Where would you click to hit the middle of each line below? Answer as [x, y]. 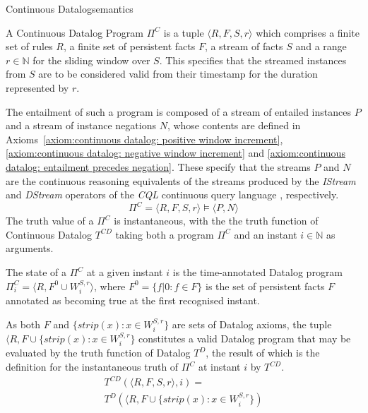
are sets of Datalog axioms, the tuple [252, 324]
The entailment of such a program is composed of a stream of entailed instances [178, 111]
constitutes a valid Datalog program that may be [245, 339]
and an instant [266, 234]
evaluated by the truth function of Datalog [98, 353]
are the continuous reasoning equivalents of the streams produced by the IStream [181, 180]
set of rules [29, 46]
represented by [37, 87]
